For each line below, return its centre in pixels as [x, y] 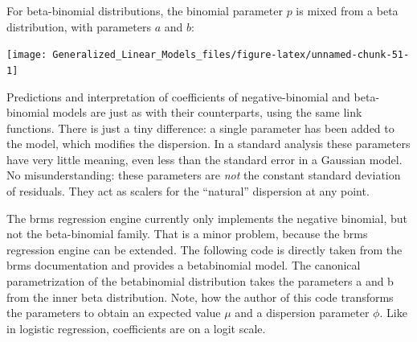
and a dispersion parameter [302, 313]
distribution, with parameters [79, 26]
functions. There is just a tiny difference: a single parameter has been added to [200, 128]
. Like [393, 313]
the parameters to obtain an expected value [114, 313]
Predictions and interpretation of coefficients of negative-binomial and [178, 96]
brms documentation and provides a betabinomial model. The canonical [184, 265]
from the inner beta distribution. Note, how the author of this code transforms [200, 297]
